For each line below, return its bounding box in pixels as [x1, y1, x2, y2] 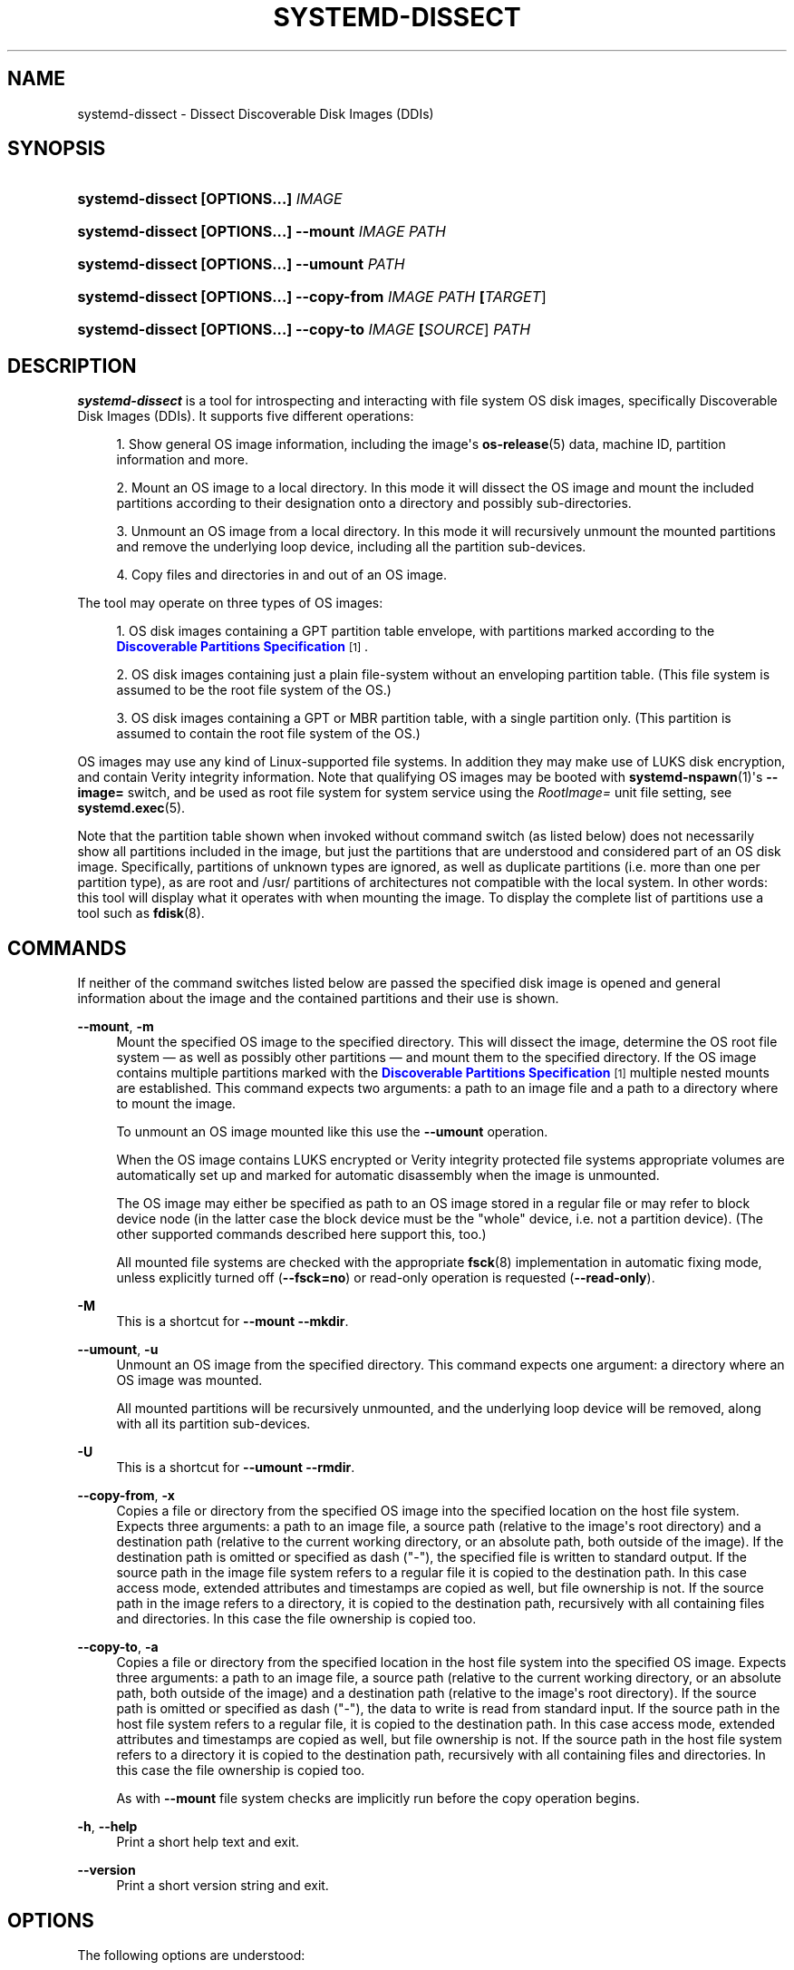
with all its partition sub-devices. [116, 1416, 311, 1432]
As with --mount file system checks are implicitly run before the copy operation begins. [116, 1790, 640, 1807]
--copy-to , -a [77, 1639, 159, 1655]
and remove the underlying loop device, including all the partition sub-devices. [116, 539, 586, 555]
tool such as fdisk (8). [77, 905, 205, 922]
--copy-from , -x [77, 1487, 175, 1504]
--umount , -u [77, 1341, 159, 1358]
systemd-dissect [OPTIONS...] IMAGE [77, 190, 343, 209]
